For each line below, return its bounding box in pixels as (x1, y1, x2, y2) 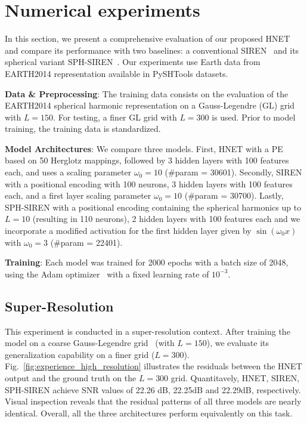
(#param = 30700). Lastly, (184, 189, 284, 202)
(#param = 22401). (50, 236, 123, 248)
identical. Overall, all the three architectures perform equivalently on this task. (5, 406, 293, 419)
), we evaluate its (206, 336, 269, 349)
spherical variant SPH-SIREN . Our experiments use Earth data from (5, 55, 261, 68)
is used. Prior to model (212, 110, 296, 123)
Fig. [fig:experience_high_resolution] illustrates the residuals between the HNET (5, 360, 302, 372)
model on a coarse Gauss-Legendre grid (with (5, 336, 175, 349)
